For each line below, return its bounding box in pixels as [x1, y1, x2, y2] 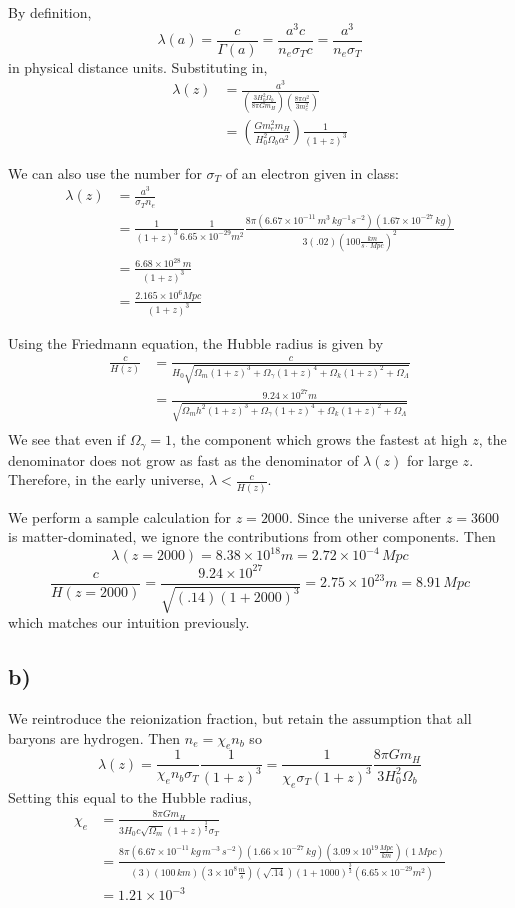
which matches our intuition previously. [8, 612, 250, 633]
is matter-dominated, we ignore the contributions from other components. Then [8, 526, 496, 547]
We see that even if [8, 429, 126, 450]
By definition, [8, 2, 92, 22]
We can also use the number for [8, 162, 202, 183]
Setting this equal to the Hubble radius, [8, 786, 252, 807]
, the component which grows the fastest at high [172, 429, 468, 450]
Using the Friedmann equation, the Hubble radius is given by [8, 332, 384, 353]
